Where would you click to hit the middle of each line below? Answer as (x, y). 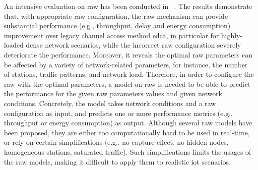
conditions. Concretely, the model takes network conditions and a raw (110, 103)
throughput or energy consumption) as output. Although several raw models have (128, 123)
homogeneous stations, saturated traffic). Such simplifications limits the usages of (128, 151)
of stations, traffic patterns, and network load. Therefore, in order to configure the (129, 74)
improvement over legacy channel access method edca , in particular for (112, 35)
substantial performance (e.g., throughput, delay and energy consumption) (117, 26)
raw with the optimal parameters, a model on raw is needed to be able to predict (127, 84)
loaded (14, 45)
